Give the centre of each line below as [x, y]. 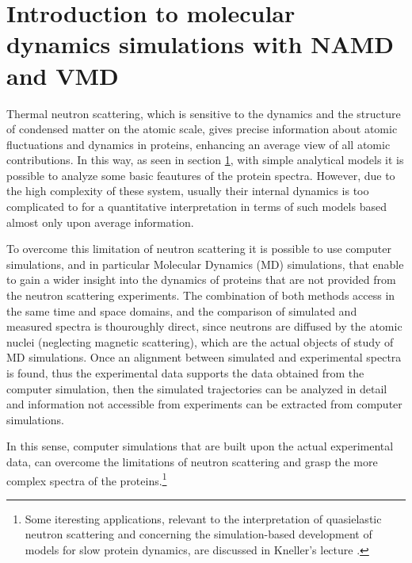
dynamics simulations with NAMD [200, 44]
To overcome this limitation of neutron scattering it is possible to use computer [199, 249]
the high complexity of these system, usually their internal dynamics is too [188, 191]
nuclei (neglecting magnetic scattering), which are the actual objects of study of [200, 341]
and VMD [63, 75]
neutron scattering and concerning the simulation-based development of [198, 534]
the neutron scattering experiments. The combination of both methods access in [201, 295]
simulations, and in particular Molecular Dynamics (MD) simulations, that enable [205, 264]
